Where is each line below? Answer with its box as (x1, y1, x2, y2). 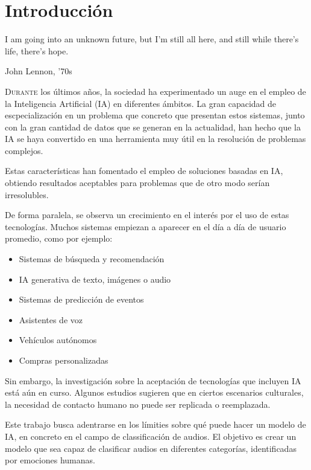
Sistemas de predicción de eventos (19, 293, 144, 306)
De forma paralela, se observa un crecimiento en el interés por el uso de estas (5, 208, 289, 221)
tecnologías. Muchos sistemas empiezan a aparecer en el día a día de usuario (5, 220, 286, 233)
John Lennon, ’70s (5, 65, 72, 77)
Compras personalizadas (19, 354, 108, 366)
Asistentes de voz (19, 313, 83, 326)
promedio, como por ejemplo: (5, 232, 113, 245)
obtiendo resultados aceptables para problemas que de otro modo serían (5, 176, 270, 189)
